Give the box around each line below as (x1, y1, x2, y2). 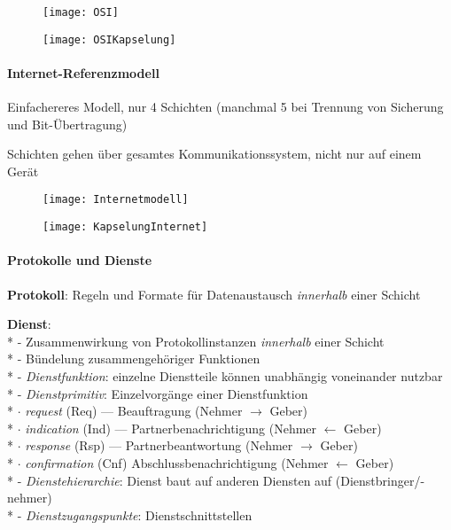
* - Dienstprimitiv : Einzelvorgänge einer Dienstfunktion (7, 384, 308, 402)
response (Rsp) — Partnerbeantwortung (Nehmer (25, 436, 293, 455)
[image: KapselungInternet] (43, 221, 208, 234)
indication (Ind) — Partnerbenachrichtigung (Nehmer (25, 418, 317, 437)
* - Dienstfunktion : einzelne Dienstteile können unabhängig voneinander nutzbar (7, 366, 443, 385)
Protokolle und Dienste (7, 251, 152, 269)
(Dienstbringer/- (335, 471, 425, 489)
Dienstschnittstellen (145, 505, 253, 524)
